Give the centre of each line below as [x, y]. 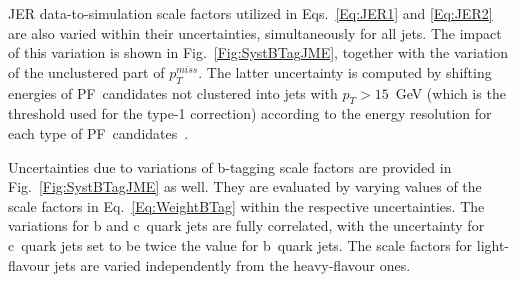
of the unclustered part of [86, 71]
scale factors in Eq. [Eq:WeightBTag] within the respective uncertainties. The [246, 205]
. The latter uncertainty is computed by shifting [345, 71]
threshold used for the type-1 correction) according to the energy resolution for [250, 113]
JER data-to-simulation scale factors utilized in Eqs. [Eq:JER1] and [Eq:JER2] [250, 13]
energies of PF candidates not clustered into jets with [173, 92]
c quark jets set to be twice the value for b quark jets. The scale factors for [240, 244]
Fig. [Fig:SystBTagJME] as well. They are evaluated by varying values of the [245, 186]
